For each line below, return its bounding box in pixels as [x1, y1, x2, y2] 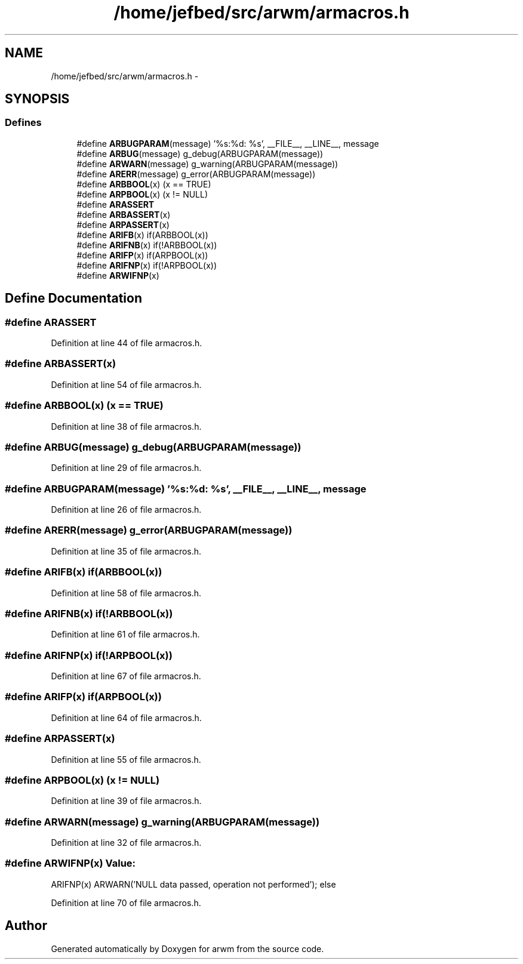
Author [5, 918, 47, 934]
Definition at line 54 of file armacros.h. [51, 379, 202, 390]
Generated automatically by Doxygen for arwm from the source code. [51, 943, 324, 954]
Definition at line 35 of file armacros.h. [51, 546, 202, 556]
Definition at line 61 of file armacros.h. [51, 629, 200, 640]
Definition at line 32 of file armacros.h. [51, 837, 202, 848]
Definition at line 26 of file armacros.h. [51, 504, 202, 515]
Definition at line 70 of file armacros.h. [51, 897, 201, 908]
